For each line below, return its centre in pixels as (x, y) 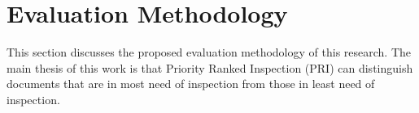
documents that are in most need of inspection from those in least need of (191, 84)
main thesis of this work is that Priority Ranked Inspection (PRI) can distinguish (210, 67)
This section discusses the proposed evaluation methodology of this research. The (209, 52)
